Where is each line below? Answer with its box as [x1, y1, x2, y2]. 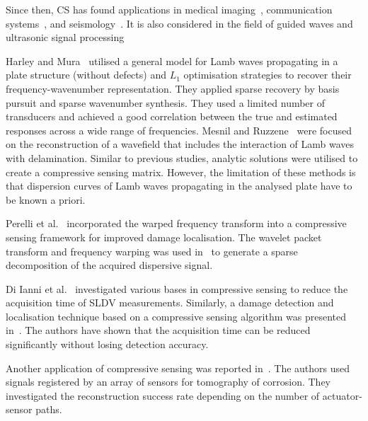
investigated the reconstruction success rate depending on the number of [6, 388, 320, 403]
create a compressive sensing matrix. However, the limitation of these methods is [6, 164, 356, 179]
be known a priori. [6, 192, 86, 207]
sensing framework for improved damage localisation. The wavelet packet [6, 229, 322, 244]
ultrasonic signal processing [6, 30, 125, 45]
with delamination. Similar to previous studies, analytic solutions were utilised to [6, 150, 358, 165]
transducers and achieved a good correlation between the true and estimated [6, 109, 338, 124]
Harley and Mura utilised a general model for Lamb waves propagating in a [6, 53, 338, 68]
